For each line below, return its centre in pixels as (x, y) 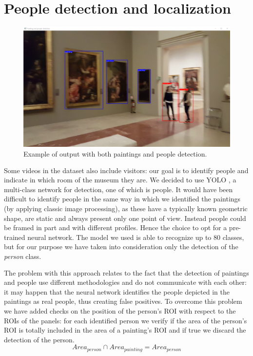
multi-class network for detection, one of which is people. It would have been (118, 189)
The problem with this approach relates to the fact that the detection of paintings (126, 272)
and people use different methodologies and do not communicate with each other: (125, 282)
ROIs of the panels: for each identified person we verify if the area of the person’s (126, 320)
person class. (23, 256)
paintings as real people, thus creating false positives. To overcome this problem (123, 301)
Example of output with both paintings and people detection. (115, 154)
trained (15, 237)
